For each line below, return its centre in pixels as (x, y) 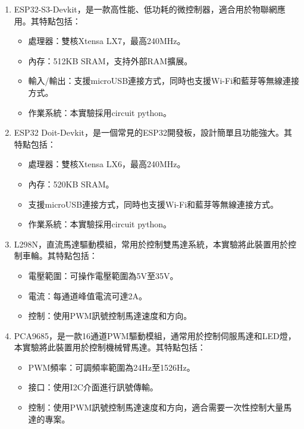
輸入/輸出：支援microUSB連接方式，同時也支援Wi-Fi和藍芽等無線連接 (164, 81)
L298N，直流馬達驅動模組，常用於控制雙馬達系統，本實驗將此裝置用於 (151, 244)
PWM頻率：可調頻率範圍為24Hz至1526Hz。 (112, 367)
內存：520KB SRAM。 (71, 184)
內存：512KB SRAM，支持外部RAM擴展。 (110, 60)
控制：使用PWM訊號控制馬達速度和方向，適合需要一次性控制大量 (156, 407)
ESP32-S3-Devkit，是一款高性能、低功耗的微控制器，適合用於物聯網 (145, 9)
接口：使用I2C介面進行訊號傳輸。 (93, 387)
